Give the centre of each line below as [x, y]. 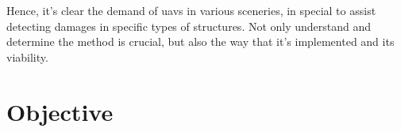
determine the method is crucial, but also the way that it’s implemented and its [200, 41]
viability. [27, 57]
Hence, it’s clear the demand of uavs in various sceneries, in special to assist [191, 10]
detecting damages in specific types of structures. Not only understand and [189, 26]
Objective [60, 111]
